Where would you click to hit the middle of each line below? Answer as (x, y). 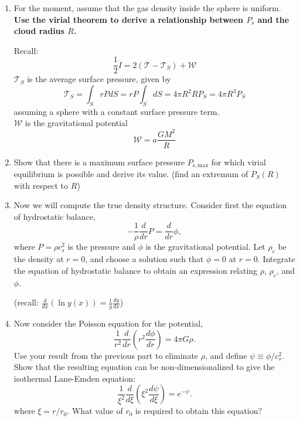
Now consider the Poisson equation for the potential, (108, 323)
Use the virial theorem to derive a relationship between (129, 19)
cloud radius (39, 31)
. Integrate (276, 259)
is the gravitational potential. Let (205, 247)
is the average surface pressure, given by (99, 79)
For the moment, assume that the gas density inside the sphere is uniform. (147, 8)
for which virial (238, 162)
